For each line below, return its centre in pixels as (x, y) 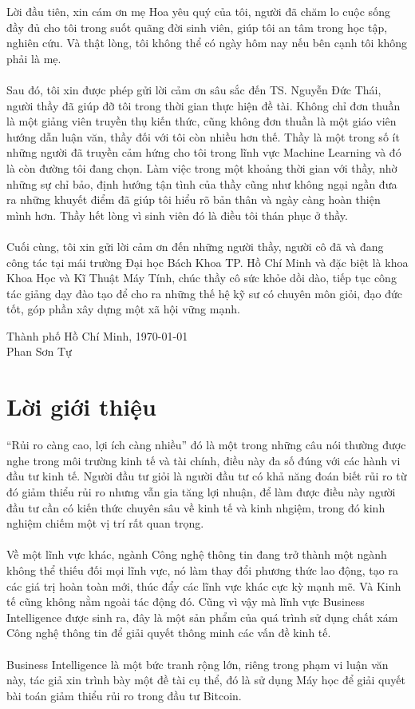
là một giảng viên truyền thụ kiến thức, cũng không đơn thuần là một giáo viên (202, 121)
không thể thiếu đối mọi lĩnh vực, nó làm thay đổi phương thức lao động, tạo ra (202, 570)
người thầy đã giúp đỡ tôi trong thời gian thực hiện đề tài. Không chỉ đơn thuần (204, 105)
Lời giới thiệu (81, 406)
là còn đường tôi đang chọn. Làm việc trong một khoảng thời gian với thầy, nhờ (202, 167)
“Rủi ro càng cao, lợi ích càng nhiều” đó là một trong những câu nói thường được (206, 445)
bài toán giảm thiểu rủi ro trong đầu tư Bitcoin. (124, 695)
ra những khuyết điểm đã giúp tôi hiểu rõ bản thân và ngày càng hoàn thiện (194, 199)
